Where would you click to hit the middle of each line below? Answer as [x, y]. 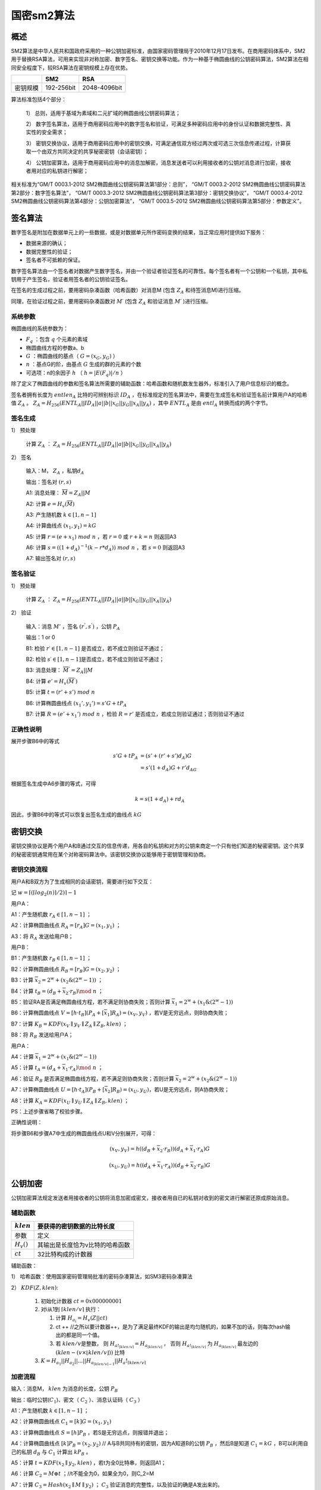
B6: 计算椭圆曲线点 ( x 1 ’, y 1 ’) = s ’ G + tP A [76, 704]
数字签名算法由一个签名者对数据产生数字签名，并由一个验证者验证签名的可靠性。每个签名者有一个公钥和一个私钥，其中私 [159, 271]
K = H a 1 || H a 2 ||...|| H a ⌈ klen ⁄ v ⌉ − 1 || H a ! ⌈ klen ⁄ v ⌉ [93, 1362]
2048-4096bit [102, 88]
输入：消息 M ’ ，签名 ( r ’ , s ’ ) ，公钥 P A [73, 627]
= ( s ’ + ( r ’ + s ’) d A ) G [166, 757]
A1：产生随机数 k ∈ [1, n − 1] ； [50, 1411]
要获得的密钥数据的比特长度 [76, 1226]
